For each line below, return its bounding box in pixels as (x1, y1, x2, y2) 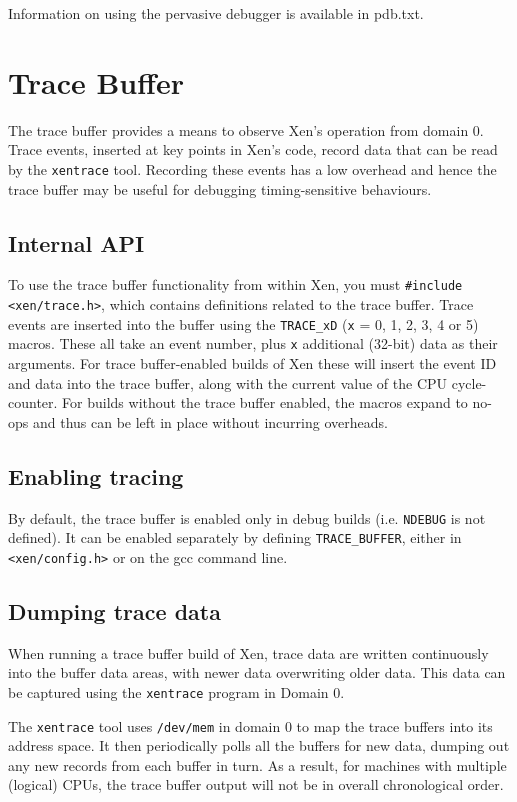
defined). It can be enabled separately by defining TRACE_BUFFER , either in (8, 527, 462, 548)
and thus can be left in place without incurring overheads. (32, 411, 388, 432)
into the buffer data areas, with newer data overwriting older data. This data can (8, 662, 506, 683)
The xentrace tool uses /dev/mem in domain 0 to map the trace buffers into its (8, 715, 493, 736)
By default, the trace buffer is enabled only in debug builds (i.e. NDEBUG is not (8, 507, 486, 528)
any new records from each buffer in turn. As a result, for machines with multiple (8, 754, 507, 775)
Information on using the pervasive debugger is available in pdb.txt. (8, 3, 424, 23)
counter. (8, 392, 58, 413)
